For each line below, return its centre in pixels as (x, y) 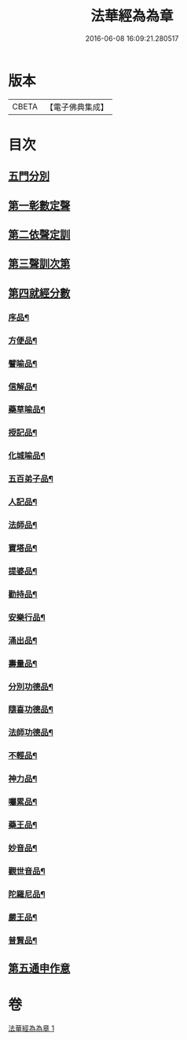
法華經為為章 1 (31, 1028)
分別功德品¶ (31, 687)
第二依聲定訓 (39, 235)
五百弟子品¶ (31, 479)
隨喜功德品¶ (31, 710)
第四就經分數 (39, 293)
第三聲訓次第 (39, 264)
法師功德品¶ (31, 732)
